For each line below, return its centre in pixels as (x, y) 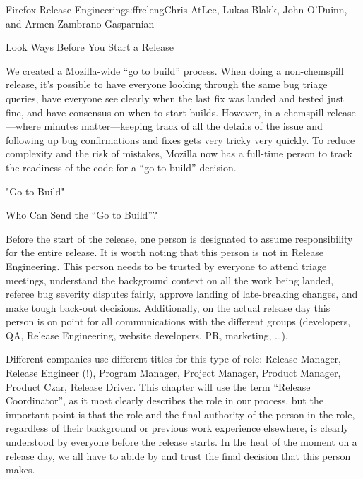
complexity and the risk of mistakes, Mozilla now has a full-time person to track (179, 153)
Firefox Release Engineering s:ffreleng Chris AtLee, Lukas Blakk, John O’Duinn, (177, 9)
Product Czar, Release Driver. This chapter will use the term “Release (158, 386)
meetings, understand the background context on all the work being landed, (170, 280)
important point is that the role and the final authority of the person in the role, (180, 414)
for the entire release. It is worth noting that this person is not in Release (165, 252)
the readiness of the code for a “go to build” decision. (121, 167)
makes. (20, 469)
